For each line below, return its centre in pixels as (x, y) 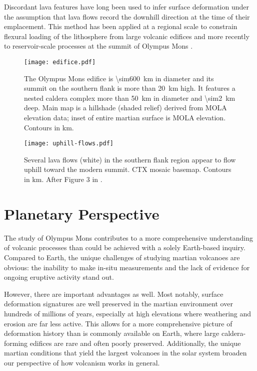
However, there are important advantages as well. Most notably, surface (114, 294)
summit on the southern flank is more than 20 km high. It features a (130, 88)
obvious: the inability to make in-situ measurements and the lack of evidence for (127, 267)
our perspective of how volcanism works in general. (82, 362)
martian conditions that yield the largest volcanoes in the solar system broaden (125, 353)
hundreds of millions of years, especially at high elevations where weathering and (128, 313)
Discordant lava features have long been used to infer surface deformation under (126, 7)
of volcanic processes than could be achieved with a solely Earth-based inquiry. (125, 247)
